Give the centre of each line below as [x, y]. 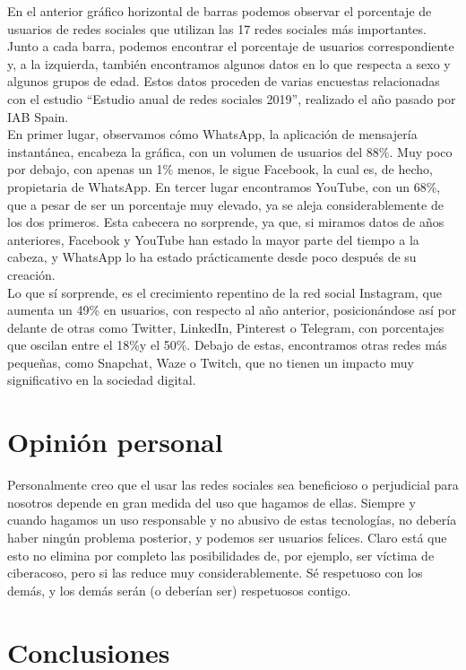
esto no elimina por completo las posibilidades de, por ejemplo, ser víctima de [221, 555]
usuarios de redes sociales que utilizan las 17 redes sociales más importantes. [217, 28]
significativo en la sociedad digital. [102, 380]
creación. [31, 274]
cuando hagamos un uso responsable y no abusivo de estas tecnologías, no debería [232, 520]
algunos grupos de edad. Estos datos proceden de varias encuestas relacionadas [224, 81]
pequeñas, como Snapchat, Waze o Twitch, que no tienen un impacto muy [211, 362]
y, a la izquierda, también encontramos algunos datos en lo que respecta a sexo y [229, 63]
